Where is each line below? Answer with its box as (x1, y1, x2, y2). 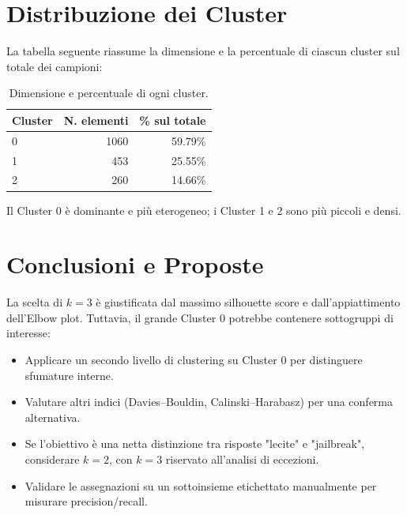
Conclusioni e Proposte (6, 248, 264, 280)
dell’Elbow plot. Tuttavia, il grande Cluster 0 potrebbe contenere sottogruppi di (6, 309, 394, 325)
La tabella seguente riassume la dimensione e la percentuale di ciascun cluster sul (6, 43, 400, 59)
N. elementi (63, 111, 129, 128)
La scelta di (6, 294, 63, 310)
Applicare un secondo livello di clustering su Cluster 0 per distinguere (24, 351, 363, 368)
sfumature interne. (24, 367, 114, 383)
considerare (24, 451, 80, 467)
